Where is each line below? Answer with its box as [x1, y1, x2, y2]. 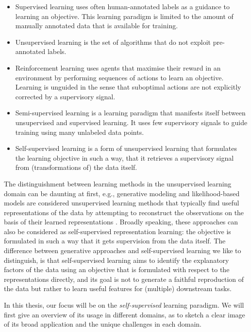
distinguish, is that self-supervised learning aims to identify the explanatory [4, 255, 229, 265]
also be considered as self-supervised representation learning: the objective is [4, 226, 231, 236]
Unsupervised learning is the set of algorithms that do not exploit [15, 37, 211, 47]
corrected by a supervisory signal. [15, 91, 116, 101]
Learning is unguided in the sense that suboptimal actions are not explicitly [15, 82, 241, 92]
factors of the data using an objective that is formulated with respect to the [4, 264, 230, 275]
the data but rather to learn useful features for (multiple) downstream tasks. [4, 283, 232, 294]
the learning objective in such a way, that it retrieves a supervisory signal [15, 152, 234, 163]
